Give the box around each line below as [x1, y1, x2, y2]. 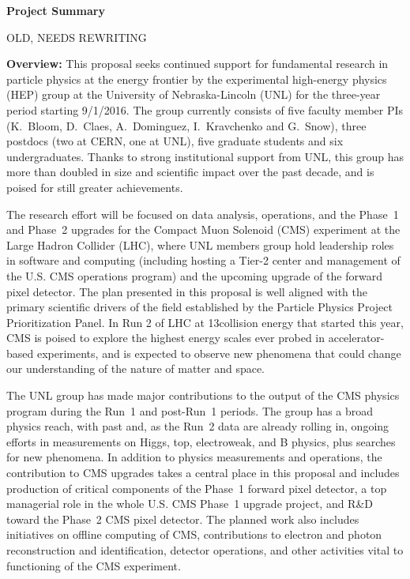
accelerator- [328, 329, 385, 346]
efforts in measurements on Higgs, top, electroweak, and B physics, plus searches [6, 433, 396, 449]
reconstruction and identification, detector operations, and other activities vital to [6, 542, 404, 558]
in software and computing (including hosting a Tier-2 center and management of [6, 252, 401, 269]
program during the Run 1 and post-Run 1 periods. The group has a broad [6, 402, 374, 419]
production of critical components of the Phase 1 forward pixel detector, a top [6, 479, 387, 496]
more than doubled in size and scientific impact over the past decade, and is [6, 164, 374, 180]
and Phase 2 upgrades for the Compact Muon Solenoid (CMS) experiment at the [6, 221, 401, 238]
